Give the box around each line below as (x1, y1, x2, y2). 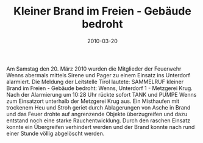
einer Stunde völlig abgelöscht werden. (6, 130, 105, 137)
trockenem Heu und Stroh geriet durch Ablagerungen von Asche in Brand (6, 103, 191, 111)
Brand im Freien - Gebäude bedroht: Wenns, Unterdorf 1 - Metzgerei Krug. (6, 84, 193, 92)
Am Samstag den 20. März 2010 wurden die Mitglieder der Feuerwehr (6, 65, 182, 72)
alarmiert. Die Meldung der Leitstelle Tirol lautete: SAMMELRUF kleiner (6, 78, 184, 85)
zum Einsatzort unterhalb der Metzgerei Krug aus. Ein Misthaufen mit (6, 97, 180, 105)
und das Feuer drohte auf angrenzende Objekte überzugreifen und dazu (6, 110, 188, 117)
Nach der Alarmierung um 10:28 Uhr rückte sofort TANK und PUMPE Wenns (6, 91, 197, 98)
